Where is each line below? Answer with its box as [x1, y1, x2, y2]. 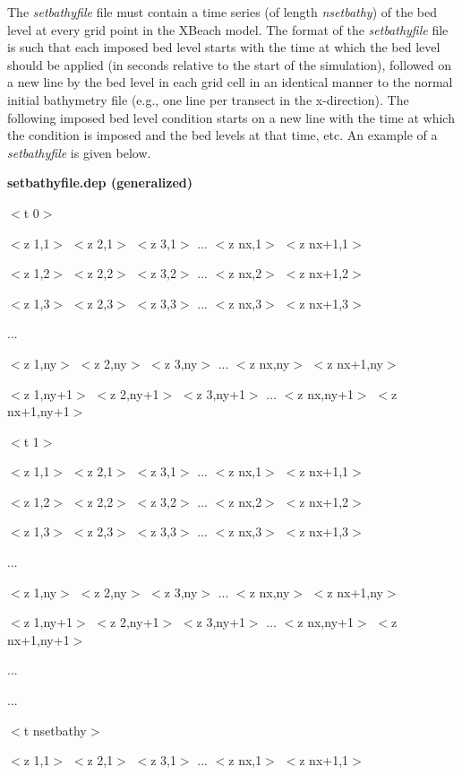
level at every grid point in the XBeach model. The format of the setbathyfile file [7, 20, 449, 39]
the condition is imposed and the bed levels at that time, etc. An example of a [7, 126, 438, 144]
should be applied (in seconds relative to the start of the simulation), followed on [7, 55, 451, 74]
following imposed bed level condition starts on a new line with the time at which [7, 108, 455, 126]
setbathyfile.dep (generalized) [7, 173, 193, 192]
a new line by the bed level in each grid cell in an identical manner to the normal [7, 73, 453, 91]
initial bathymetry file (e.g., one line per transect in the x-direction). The [7, 90, 409, 109]
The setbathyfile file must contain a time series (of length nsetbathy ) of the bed [7, 3, 438, 21]
